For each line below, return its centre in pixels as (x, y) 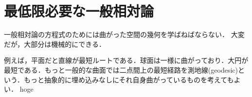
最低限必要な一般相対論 (79, 11)
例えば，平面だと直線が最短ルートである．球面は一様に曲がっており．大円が (126, 60)
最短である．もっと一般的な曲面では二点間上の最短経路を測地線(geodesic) (121, 69)
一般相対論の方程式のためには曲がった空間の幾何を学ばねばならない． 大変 (124, 34)
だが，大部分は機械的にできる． (55, 44)
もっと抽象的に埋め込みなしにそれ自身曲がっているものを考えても (129, 79)
